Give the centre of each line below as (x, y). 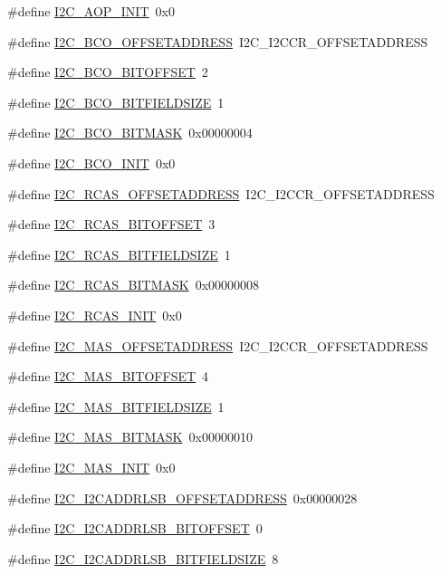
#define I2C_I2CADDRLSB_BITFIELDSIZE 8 (143, 558)
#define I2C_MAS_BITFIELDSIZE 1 (116, 406)
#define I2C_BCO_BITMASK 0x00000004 (130, 133)
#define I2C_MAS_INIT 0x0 (91, 467)
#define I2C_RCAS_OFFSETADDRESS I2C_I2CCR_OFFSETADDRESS (221, 193)
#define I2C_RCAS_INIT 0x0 (95, 315)
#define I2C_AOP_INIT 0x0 (91, 11)
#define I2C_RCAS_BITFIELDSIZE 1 (119, 254)
